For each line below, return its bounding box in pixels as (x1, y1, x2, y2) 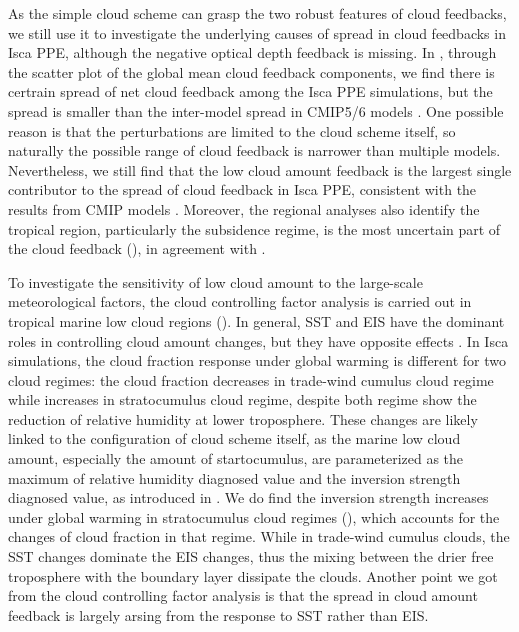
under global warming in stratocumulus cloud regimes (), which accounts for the (8, 506, 500, 527)
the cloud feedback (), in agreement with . (8, 238, 266, 259)
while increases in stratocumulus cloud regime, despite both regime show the (8, 389, 477, 410)
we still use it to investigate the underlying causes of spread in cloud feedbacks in (8, 22, 506, 43)
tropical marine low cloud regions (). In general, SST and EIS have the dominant (8, 310, 505, 331)
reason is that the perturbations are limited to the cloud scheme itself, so (8, 120, 456, 141)
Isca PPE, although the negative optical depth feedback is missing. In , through (8, 42, 497, 63)
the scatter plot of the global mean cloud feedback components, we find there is (8, 61, 495, 82)
